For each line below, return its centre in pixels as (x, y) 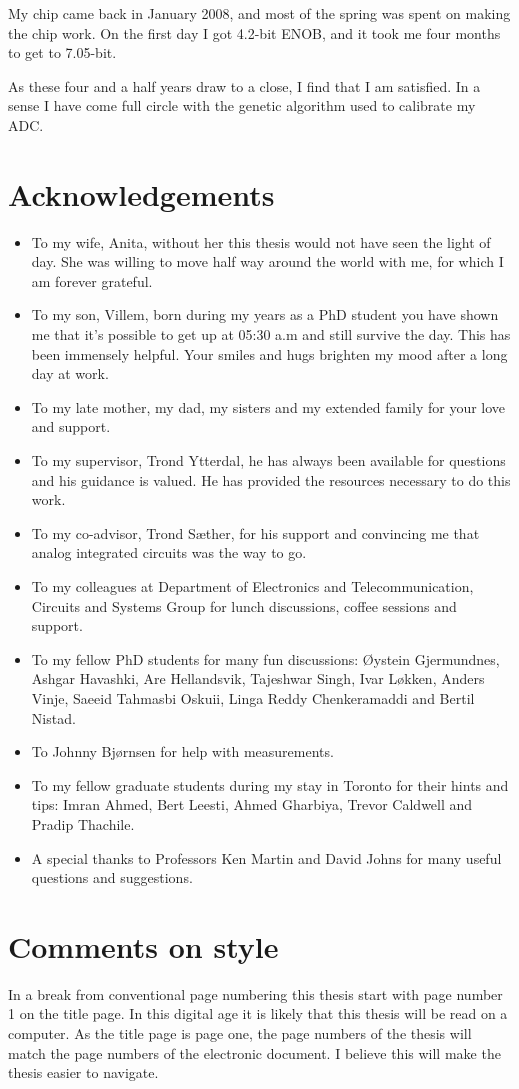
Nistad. (53, 717)
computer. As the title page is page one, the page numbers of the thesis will (240, 1033)
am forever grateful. (92, 280)
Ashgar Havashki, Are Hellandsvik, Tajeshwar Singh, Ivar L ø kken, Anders (258, 678)
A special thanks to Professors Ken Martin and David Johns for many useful (266, 857)
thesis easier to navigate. (83, 1072)
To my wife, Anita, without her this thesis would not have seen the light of (261, 241)
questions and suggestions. (112, 877)
